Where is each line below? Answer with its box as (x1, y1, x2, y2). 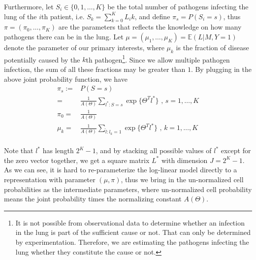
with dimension (161, 155, 208, 165)
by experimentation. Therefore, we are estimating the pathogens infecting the (15, 237, 249, 247)
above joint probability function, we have (4, 73, 128, 84)
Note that (4, 145, 33, 156)
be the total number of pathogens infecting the (107, 1, 249, 11)
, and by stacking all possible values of (96, 145, 212, 156)
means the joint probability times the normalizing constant (4, 194, 182, 204)
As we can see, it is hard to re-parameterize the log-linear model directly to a (4, 164, 237, 175)
